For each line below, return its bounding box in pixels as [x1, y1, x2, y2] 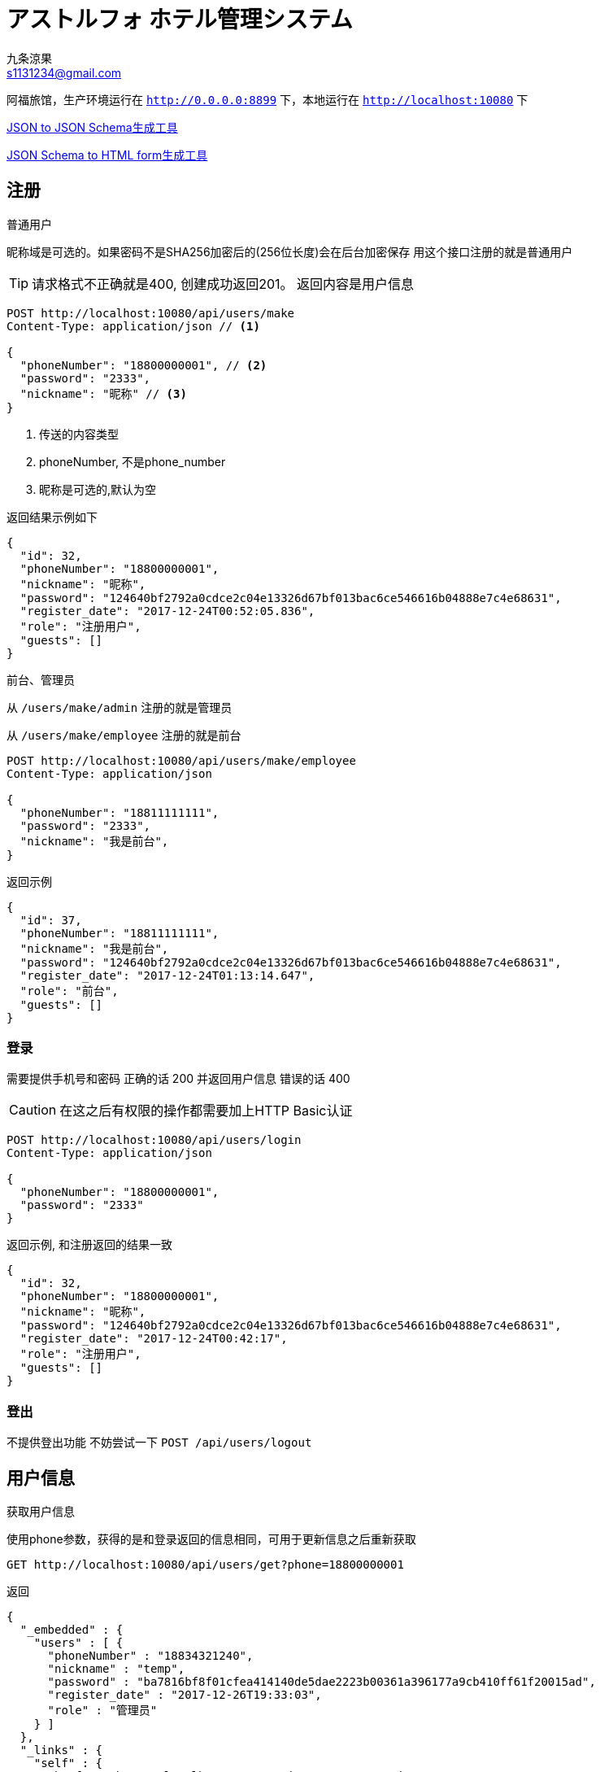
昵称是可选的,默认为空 [39, 482, 157, 496]
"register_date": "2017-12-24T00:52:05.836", [20, 604, 315, 618]
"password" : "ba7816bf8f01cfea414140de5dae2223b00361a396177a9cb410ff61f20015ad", [47, 1674, 596, 1688]
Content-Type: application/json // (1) [7, 319, 260, 333]
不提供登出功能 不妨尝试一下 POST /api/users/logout [7, 1435, 312, 1450]
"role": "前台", [20, 984, 119, 997]
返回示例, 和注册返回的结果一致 [7, 1237, 172, 1252]
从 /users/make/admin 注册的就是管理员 [7, 700, 233, 714]
